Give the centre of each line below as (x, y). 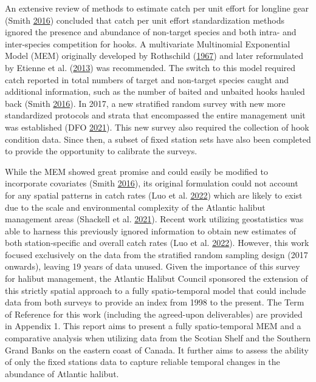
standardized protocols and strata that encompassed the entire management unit (155, 115)
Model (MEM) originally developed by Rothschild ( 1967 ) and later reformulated (154, 56)
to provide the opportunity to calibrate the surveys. (101, 151)
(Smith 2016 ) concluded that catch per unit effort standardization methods (145, 20)
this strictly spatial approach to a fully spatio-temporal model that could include (156, 290)
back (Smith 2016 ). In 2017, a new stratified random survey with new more (145, 103)
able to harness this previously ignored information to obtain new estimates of (150, 230)
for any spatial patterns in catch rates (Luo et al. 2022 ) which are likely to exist (154, 195)
